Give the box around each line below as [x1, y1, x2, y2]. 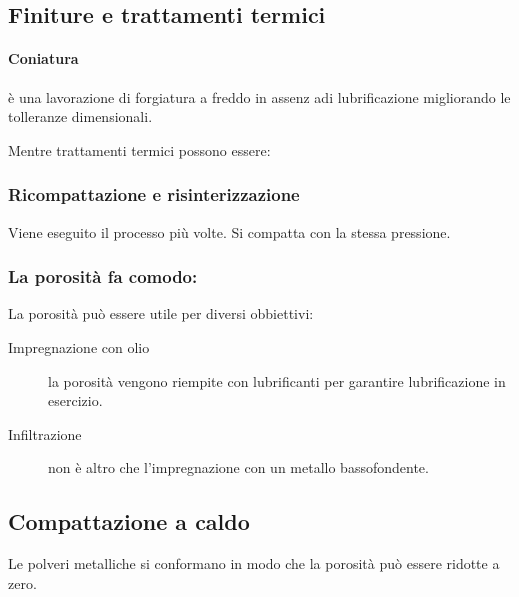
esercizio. [48, 390, 103, 411]
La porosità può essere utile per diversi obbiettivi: [8, 303, 314, 324]
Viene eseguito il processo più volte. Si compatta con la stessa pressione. [8, 221, 451, 242]
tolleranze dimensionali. [8, 106, 153, 127]
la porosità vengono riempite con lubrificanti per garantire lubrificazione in [48, 370, 506, 391]
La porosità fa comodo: [8, 264, 198, 289]
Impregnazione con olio [8, 336, 150, 357]
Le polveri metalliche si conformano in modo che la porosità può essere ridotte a [8, 553, 500, 574]
